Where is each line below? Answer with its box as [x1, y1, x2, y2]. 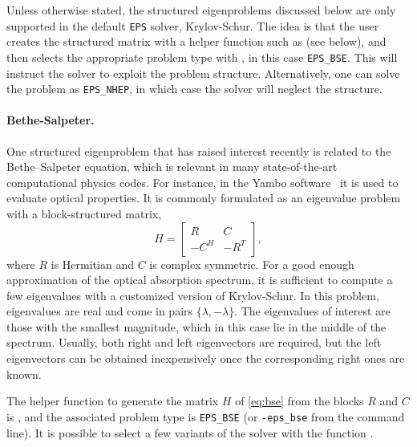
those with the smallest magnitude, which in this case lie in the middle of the [6, 318, 387, 335]
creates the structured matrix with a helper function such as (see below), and [6, 33, 387, 50]
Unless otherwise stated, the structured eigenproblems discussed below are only [6, 2, 396, 18]
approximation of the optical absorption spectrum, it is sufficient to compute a [6, 271, 393, 288]
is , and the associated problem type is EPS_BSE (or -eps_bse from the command [6, 408, 405, 425]
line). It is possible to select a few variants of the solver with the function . [6, 424, 374, 441]
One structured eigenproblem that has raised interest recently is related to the [6, 142, 391, 159]
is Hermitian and [51, 255, 134, 272]
